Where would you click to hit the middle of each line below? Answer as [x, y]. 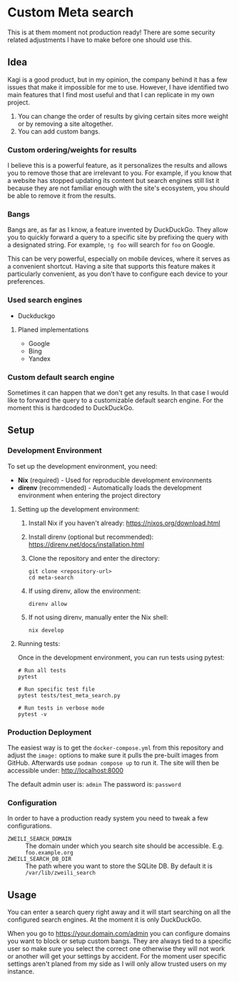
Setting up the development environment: [79, 509]
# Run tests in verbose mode [61, 708]
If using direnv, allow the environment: [85, 591]
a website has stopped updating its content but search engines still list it [113, 181]
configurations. [30, 826]
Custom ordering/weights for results [72, 149]
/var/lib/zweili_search [61, 873]
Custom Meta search [71, 13]
